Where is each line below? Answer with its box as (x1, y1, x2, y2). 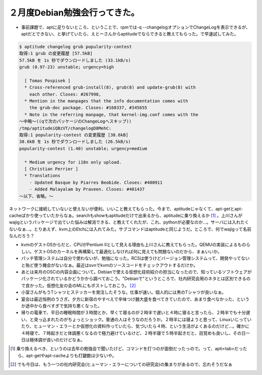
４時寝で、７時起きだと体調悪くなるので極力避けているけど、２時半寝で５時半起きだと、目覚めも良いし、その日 (21, 330, 246, 336)
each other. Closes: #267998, (29, 91, 101, 97)
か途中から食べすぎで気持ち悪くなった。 (21, 303, 102, 309)
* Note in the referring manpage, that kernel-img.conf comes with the (24, 112, 198, 117)
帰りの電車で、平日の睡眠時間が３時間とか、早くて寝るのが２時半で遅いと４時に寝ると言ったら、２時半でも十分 (21, 310, 246, 315)
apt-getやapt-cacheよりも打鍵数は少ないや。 (26, 352, 116, 359)
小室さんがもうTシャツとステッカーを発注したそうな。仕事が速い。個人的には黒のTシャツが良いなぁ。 (21, 289, 227, 295)
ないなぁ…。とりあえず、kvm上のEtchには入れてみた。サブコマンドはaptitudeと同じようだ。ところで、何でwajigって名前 (9, 226, 252, 232)
